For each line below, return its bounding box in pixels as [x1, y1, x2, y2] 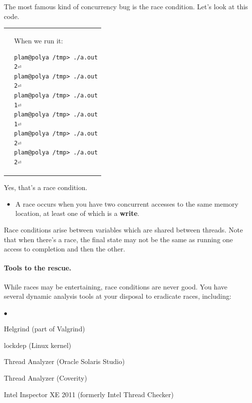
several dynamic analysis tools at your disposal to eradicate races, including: [4, 291, 232, 301]
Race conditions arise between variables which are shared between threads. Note [4, 224, 243, 234]
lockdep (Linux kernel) [4, 340, 72, 350]
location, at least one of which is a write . [15, 208, 140, 218]
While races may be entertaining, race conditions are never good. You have [4, 281, 228, 291]
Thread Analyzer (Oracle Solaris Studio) [4, 356, 125, 366]
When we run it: [14, 35, 63, 45]
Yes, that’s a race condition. [4, 182, 88, 192]
